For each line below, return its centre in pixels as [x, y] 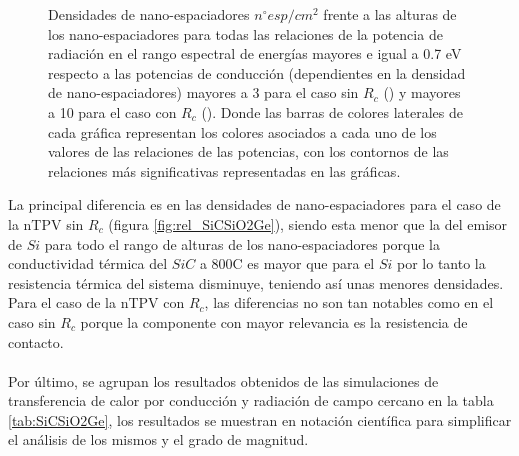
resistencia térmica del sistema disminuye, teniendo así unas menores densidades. [256, 282]
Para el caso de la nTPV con [96, 302]
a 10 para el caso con [112, 111]
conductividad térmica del [88, 263]
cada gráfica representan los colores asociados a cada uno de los [242, 131]
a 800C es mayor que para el [287, 263]
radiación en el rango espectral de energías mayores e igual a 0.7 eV [255, 53]
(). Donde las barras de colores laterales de [332, 111]
